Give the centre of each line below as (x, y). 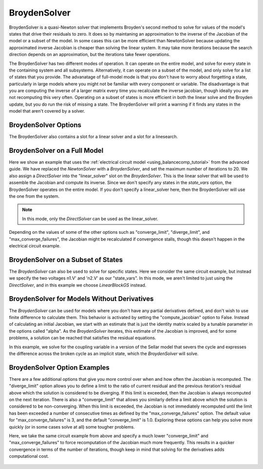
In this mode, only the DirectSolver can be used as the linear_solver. (90, 219)
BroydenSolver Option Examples (59, 367)
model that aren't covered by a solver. (47, 111)
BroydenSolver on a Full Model (56, 150)
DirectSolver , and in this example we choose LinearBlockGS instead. (78, 285)
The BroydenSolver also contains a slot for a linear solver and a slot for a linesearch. (93, 137)
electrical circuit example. (35, 245)
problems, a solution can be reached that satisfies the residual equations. (83, 338)
